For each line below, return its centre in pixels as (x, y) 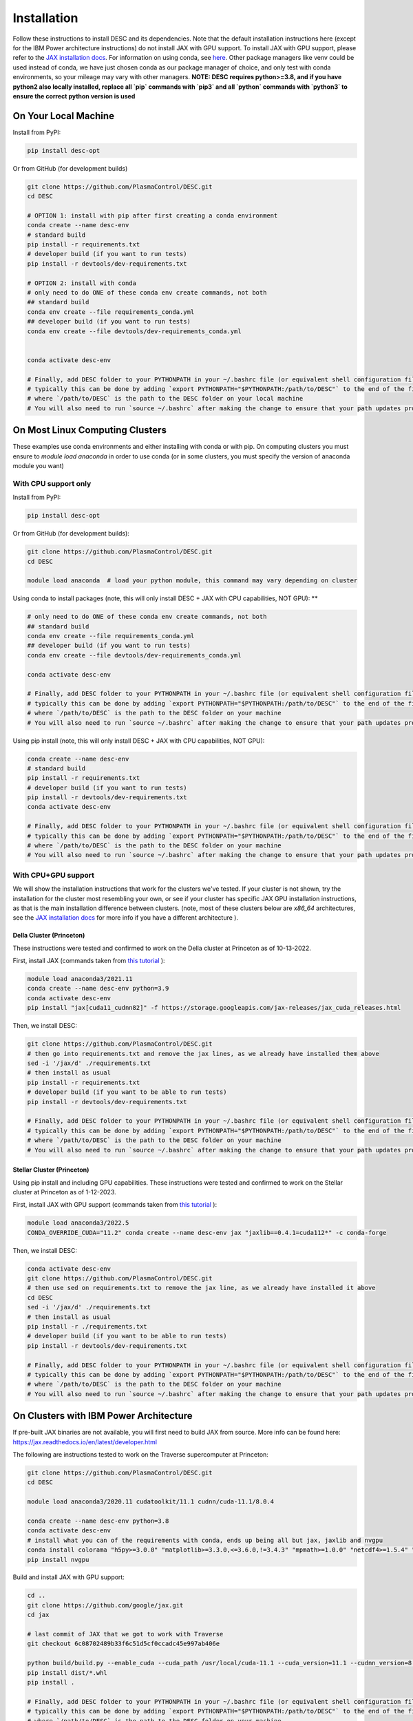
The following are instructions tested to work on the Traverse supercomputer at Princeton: (140, 1455)
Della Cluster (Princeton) (49, 936)
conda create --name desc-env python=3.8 (98, 1521)
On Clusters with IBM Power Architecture (103, 1416)
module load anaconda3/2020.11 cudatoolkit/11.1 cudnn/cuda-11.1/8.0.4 (151, 1502)
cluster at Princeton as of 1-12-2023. (64, 1192)
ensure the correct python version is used (74, 96)
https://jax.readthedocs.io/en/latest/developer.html (85, 1442)
